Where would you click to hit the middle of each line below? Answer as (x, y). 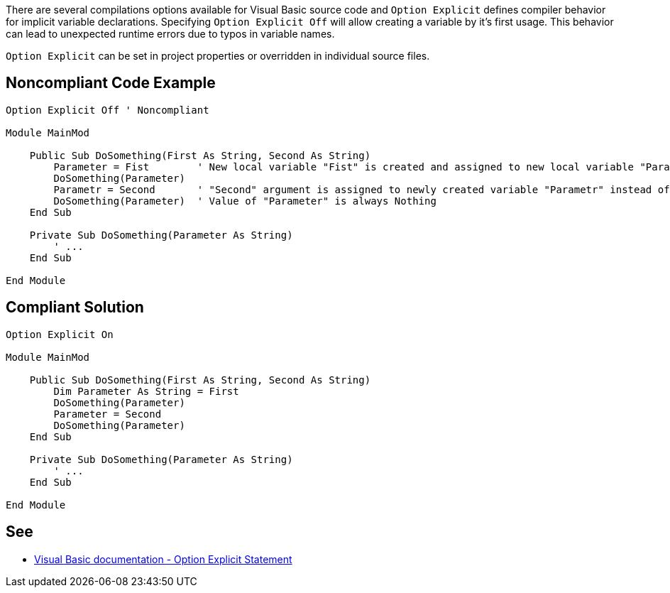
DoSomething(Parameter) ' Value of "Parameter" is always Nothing (245, 201)
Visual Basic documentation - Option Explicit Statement (163, 559)
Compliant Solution (75, 308)
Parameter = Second (108, 414)
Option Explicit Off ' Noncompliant (108, 110)
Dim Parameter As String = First (146, 391)
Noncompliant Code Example (111, 83)
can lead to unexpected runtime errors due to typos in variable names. (170, 34)
